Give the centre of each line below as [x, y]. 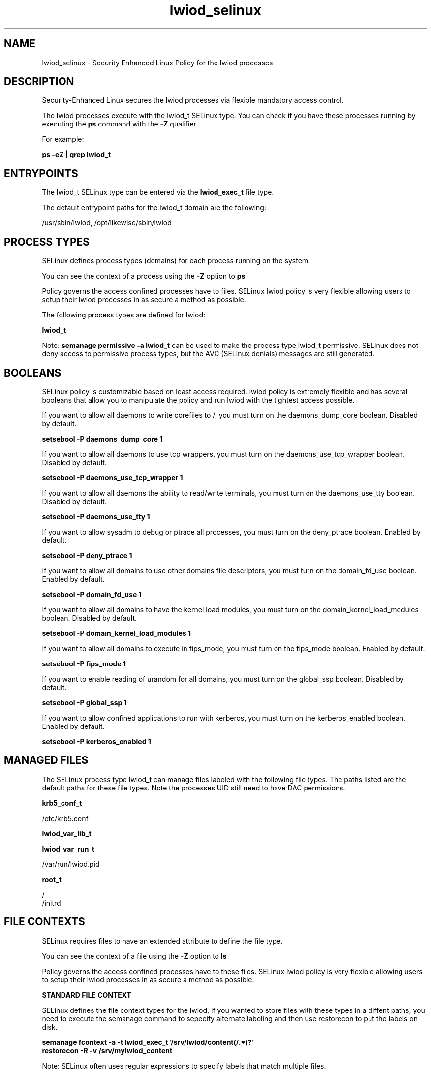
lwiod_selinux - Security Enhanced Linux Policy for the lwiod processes [157, 63]
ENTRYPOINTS [41, 173]
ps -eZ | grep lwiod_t [77, 155]
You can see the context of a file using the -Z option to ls [134, 956]
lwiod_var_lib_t [67, 833]
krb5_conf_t [62, 803]
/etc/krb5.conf [65, 818]
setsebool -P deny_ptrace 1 [87, 555]
